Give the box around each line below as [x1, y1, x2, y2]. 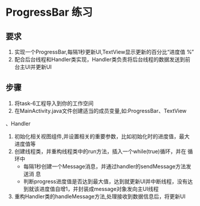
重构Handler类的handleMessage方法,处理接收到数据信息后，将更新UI [14, 193, 186, 200]
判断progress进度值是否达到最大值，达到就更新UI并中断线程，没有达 [23, 178, 193, 185]
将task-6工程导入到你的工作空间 [14, 100, 94, 107]
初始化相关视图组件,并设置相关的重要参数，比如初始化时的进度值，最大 [14, 133, 190, 140]
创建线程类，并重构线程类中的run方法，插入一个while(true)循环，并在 [14, 148, 187, 155]
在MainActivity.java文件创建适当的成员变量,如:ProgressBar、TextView [14, 107, 187, 114]
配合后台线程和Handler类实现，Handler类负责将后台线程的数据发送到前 [14, 56, 190, 63]
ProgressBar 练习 [5, 5, 93, 19]
